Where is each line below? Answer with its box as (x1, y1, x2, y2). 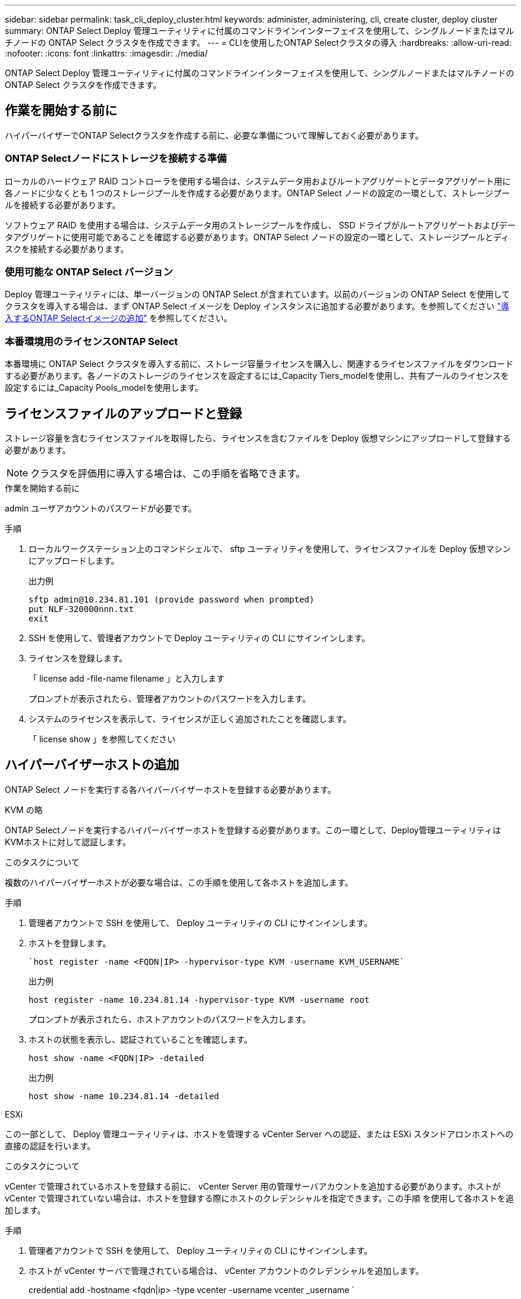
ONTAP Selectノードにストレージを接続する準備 (5, 152, 227, 165)
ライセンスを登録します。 (29, 652, 128, 663)
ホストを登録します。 (29, 937, 111, 948)
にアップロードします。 (29, 555, 120, 566)
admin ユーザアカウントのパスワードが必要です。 (5, 503, 197, 513)
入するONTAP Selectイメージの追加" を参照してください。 (5, 313, 233, 324)
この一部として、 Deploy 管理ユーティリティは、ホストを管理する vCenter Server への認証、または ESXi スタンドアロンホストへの (5, 1128, 514, 1139)
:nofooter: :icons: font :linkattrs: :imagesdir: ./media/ (5, 48, 208, 58)
